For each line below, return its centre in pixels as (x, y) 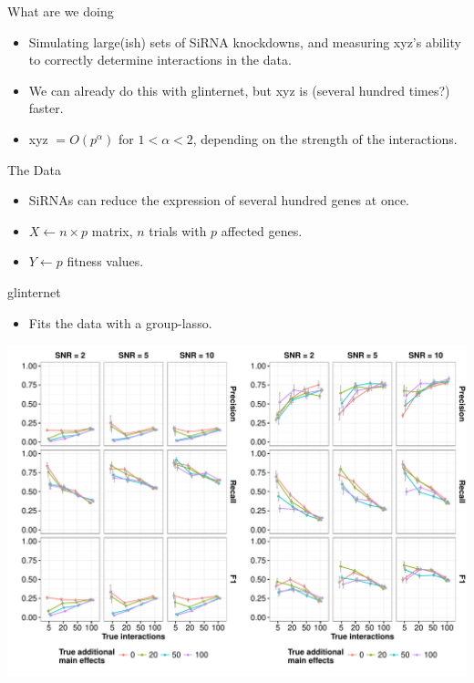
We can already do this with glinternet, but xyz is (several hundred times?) (239, 90)
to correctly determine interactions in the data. (160, 60)
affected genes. (262, 230)
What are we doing (61, 11)
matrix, (112, 230)
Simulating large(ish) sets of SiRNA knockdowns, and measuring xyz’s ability (245, 41)
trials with (178, 230)
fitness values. (105, 261)
